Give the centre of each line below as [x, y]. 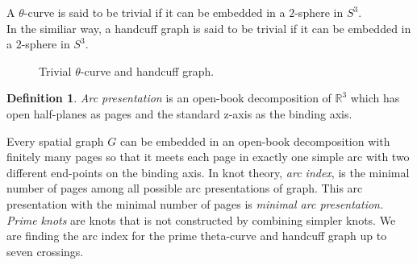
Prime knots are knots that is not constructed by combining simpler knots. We [201, 219]
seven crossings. [45, 251]
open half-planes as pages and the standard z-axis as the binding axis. [179, 113]
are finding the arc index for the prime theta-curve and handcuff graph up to [197, 236]
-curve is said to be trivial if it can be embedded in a [154, 12]
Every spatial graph [55, 141]
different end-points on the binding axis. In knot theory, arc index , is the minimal [208, 172]
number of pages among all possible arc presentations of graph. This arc [185, 188]
